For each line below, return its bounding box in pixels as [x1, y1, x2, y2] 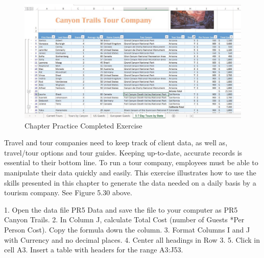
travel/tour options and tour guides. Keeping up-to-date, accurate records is [4, 147, 243, 158]
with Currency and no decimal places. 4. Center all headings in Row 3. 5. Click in [4, 234, 260, 245]
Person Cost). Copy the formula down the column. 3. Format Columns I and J [4, 224, 250, 235]
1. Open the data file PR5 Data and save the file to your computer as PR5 [4, 204, 238, 215]
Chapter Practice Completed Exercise [25, 120, 142, 131]
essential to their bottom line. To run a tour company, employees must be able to [4, 157, 258, 168]
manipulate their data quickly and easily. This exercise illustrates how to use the [4, 167, 256, 177]
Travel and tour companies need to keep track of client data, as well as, [4, 137, 228, 148]
